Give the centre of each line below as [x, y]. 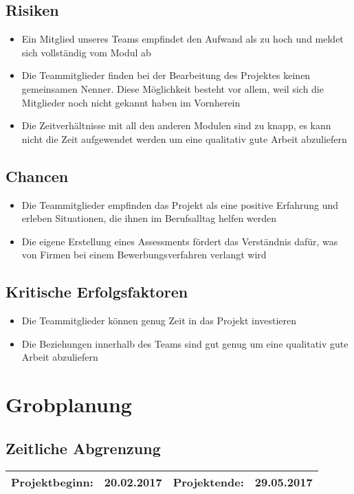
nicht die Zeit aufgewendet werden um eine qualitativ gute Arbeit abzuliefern [184, 138]
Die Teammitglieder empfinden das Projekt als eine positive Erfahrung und [180, 204]
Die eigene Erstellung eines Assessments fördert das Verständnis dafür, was [180, 241]
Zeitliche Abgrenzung [83, 448]
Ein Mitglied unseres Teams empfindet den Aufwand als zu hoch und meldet [182, 39]
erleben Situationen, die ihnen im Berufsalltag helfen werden [149, 218]
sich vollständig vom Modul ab [86, 52]
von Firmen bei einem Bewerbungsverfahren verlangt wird [144, 255]
